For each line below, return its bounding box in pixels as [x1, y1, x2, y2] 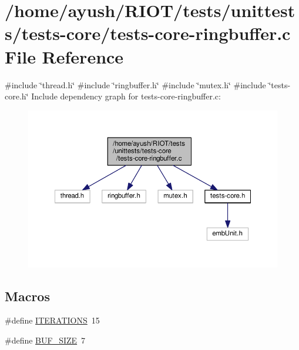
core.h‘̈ [5, 90, 29, 102]
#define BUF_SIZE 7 [5, 334, 86, 346]
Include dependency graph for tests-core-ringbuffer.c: [31, 90, 221, 102]
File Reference [5, 44, 124, 68]
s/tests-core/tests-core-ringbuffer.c [5, 21, 291, 45]
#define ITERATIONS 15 [5, 314, 100, 326]
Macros [5, 286, 50, 305]
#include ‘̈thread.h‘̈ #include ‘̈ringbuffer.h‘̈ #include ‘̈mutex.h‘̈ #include [5, 78, 266, 91]
